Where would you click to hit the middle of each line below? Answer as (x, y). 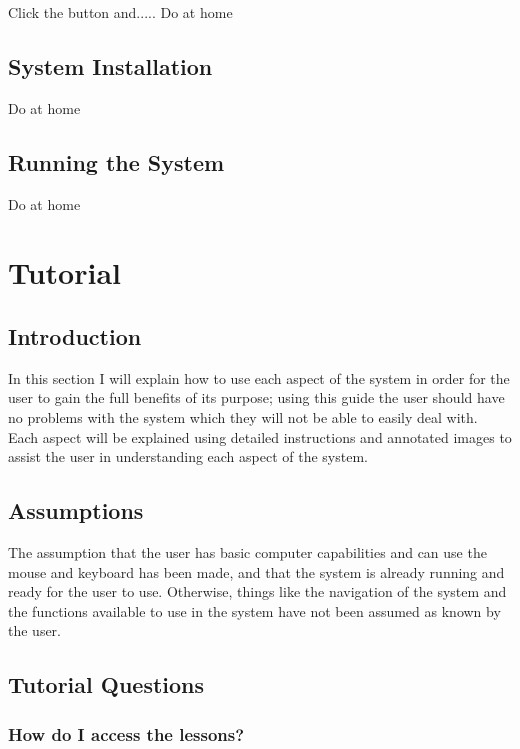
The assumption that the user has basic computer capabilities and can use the (247, 551)
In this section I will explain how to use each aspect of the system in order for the (259, 377)
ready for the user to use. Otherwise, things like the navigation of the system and (257, 591)
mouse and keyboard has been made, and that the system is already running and (256, 571)
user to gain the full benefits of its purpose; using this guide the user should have (256, 397)
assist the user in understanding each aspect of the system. (188, 456)
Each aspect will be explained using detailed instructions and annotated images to (260, 436)
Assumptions (76, 510)
